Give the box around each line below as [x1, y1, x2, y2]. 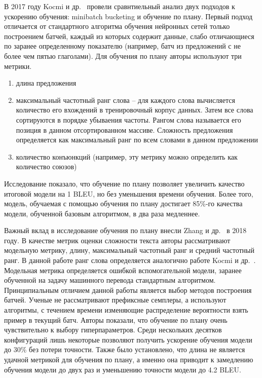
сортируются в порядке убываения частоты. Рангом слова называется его [16, 114, 241, 125]
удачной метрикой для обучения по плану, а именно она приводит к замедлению [4, 354, 253, 364]
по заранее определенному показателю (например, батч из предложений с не [4, 41, 241, 51]
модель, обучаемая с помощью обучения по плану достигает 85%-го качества [4, 198, 243, 209]
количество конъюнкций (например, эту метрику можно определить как [16, 151, 238, 162]
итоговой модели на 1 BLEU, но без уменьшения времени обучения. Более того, [4, 188, 253, 199]
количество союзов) [16, 161, 77, 172]
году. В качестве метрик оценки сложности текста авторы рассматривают [4, 235, 231, 245]
